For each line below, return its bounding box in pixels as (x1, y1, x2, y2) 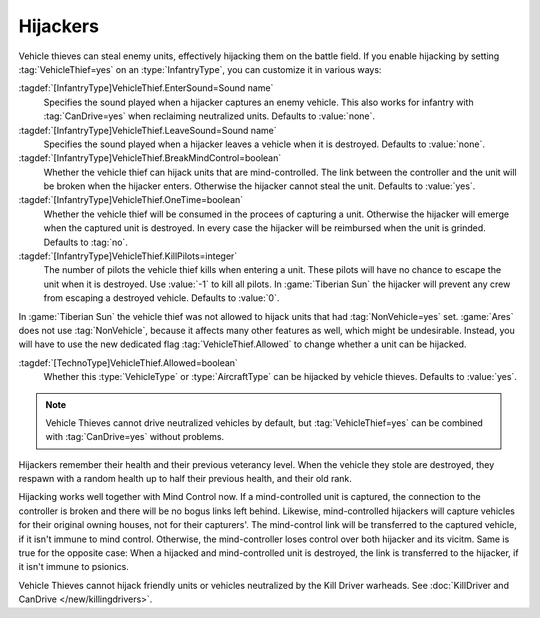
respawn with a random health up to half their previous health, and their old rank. (18, 473, 352, 485)
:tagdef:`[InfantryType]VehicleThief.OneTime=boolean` (18, 194, 244, 206)
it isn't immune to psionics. (18, 561, 129, 573)
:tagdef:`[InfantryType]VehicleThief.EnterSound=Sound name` (18, 82, 274, 94)
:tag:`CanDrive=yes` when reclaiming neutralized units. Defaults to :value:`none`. (43, 110, 375, 122)
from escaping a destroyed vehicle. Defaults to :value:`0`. (43, 292, 280, 304)
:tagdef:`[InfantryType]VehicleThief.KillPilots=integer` (18, 250, 238, 262)
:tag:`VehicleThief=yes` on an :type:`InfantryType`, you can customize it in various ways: (18, 63, 382, 75)
